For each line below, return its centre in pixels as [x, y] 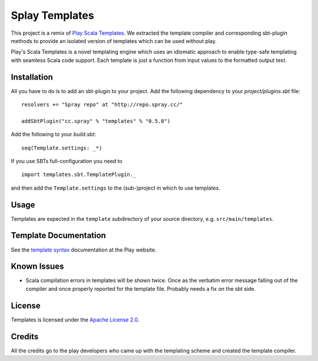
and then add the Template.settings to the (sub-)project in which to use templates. [115, 188]
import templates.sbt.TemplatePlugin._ [79, 175]
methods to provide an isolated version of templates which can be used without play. [114, 41]
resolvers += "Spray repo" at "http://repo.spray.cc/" [102, 105]
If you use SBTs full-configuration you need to [67, 161]
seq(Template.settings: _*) [62, 148]
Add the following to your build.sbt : [54, 134]
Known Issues [37, 266]
